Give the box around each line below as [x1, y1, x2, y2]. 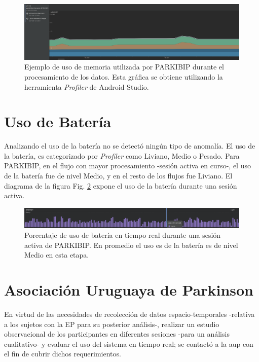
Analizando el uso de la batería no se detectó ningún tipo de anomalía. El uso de [4, 140, 255, 151]
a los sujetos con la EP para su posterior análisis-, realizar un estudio [4, 318, 219, 329]
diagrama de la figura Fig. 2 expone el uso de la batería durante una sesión [4, 180, 237, 191]
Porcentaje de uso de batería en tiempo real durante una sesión [24, 230, 221, 240]
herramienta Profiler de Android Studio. [24, 81, 149, 92]
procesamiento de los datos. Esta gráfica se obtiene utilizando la [24, 71, 223, 82]
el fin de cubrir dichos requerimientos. [4, 348, 121, 359]
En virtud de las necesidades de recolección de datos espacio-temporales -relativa [4, 309, 255, 319]
